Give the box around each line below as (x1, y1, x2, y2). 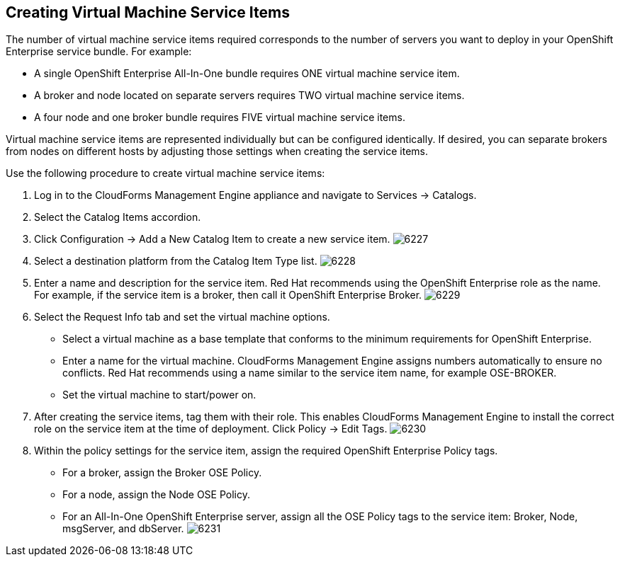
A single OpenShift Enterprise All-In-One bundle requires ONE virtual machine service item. (34, 67, 460, 80)
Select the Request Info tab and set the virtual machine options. (34, 311, 330, 323)
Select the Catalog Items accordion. (34, 211, 201, 224)
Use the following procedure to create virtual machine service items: (6, 167, 325, 180)
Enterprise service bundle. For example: (6, 45, 192, 58)
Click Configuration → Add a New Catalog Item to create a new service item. (34, 233, 390, 246)
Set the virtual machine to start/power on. (62, 389, 257, 401)
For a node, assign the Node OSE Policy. (62, 488, 250, 501)
